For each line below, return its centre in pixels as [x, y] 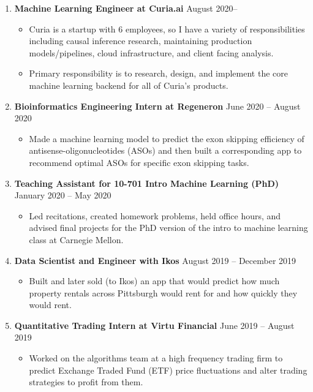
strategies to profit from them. [86, 382]
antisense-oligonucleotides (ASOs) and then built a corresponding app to [165, 150]
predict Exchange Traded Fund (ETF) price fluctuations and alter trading [168, 370]
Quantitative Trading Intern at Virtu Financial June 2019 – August [154, 325]
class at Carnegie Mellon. [76, 239]
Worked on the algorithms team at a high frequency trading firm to [156, 358]
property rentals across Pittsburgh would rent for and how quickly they [163, 292]
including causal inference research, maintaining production [141, 41]
